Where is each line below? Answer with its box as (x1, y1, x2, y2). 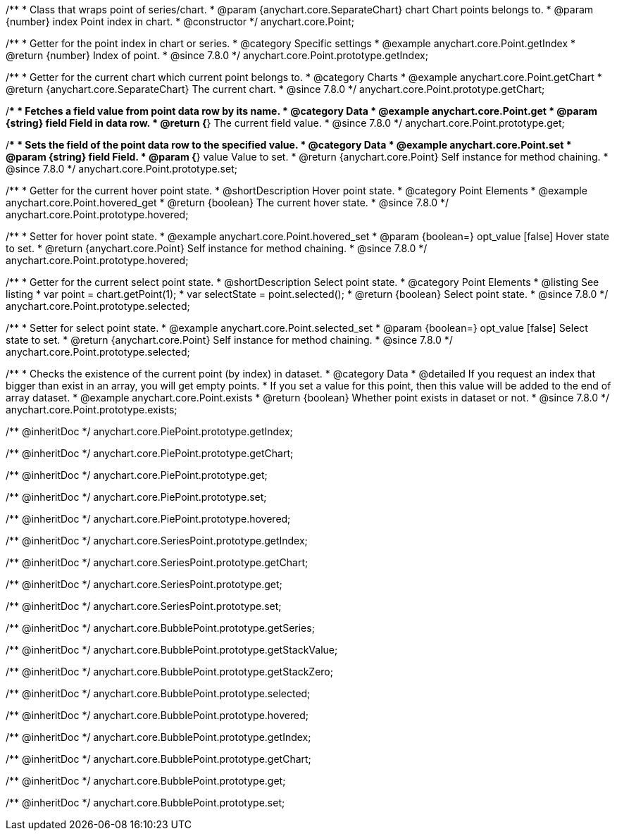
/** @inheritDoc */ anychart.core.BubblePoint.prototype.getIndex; (6, 731, 311, 743)
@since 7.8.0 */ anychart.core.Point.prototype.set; (6, 163, 237, 175)
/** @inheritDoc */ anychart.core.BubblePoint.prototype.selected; (6, 687, 311, 699)
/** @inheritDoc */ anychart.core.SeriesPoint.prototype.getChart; (6, 556, 308, 568)
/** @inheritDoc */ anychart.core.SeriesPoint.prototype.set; (6, 600, 282, 612)
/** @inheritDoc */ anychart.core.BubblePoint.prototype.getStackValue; (6, 644, 338, 656)
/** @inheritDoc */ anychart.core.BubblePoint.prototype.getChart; (6, 753, 311, 765)
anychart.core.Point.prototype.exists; (6, 404, 177, 416)
